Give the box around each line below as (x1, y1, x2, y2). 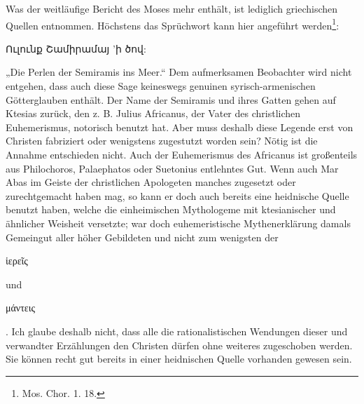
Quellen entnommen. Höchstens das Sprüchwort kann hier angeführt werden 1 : (6, 15, 339, 32)
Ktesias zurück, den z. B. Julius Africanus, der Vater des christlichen (6, 106, 301, 121)
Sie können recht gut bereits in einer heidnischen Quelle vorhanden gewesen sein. (6, 351, 352, 366)
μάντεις (6, 300, 35, 315)
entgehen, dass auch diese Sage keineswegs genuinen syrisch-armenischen (6, 79, 316, 93)
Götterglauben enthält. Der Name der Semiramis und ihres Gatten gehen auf (6, 92, 336, 107)
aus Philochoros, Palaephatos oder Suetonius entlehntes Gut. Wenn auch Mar (6, 161, 339, 175)
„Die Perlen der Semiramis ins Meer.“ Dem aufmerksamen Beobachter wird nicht (6, 65, 352, 79)
